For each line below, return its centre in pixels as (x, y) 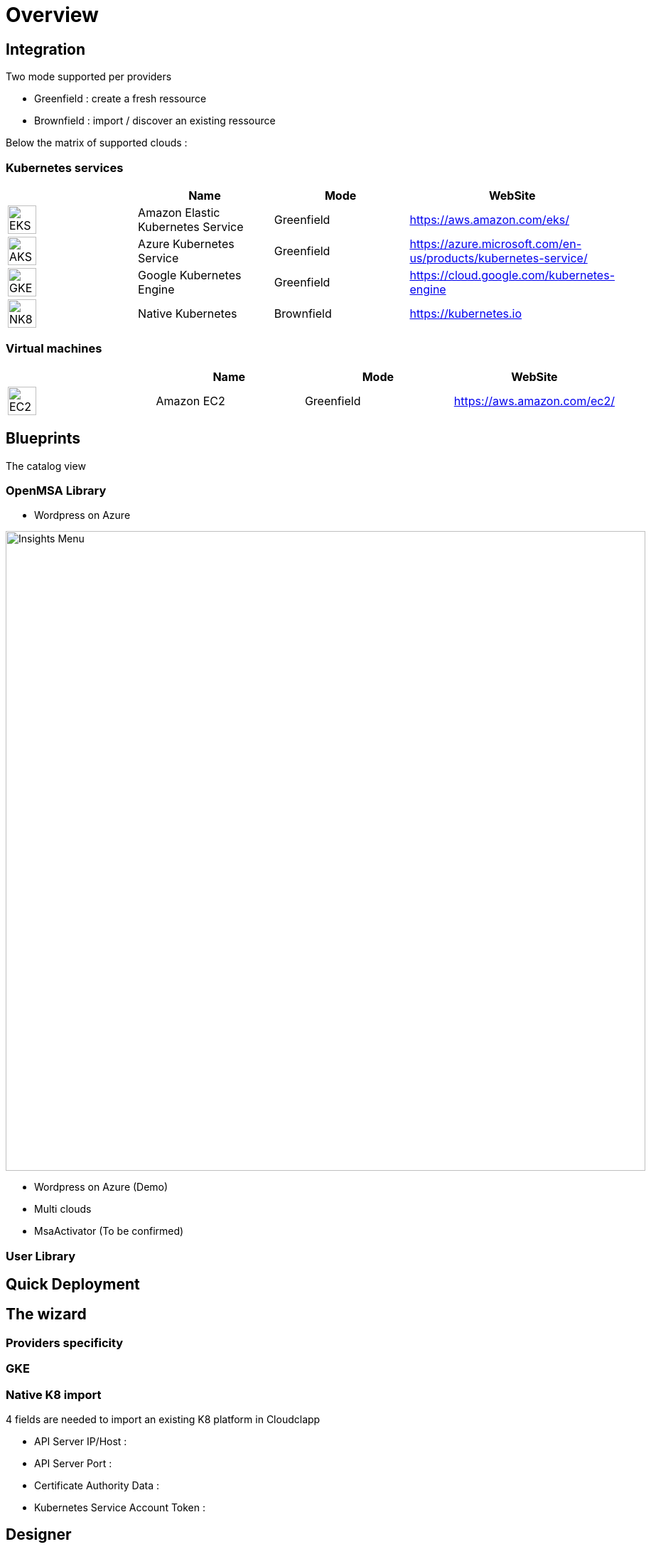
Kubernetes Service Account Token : (120, 1508)
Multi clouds (63, 1209)
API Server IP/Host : (81, 1442)
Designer (39, 1535)
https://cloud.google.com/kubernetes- (512, 275)
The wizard (46, 1314)
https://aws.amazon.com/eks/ (489, 219)
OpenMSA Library (56, 490)
